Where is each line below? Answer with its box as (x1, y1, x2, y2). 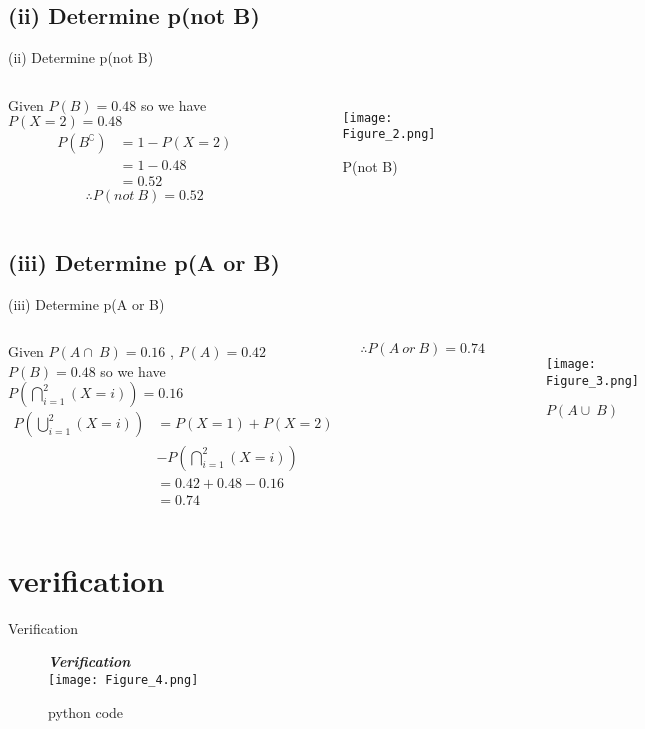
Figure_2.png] (342, 127, 436, 142)
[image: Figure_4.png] (48, 672, 199, 687)
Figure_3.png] (545, 373, 639, 388)
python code (48, 701, 124, 722)
